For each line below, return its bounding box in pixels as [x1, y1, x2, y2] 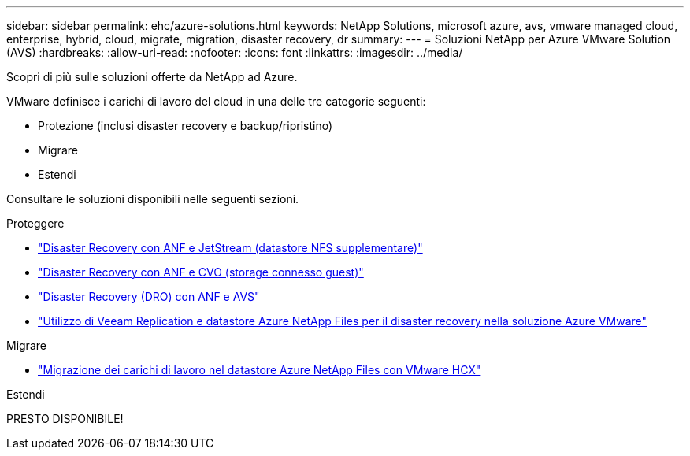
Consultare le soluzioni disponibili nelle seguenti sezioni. [6, 192, 299, 206]
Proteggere [6, 217, 65, 230]
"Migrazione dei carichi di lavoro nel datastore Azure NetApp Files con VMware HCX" [38, 363, 481, 376]
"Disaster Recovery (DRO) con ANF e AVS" [38, 290, 260, 303]
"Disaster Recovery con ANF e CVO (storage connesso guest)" [38, 265, 364, 279]
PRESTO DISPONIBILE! [6, 412, 124, 425]
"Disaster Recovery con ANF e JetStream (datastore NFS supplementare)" [38, 241, 423, 254]
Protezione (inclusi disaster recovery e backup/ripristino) [38, 119, 332, 132]
